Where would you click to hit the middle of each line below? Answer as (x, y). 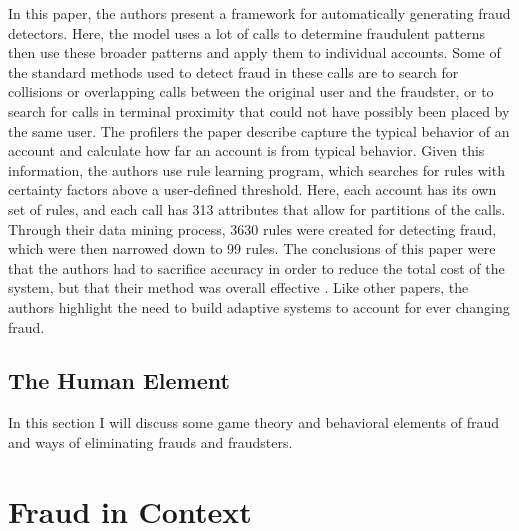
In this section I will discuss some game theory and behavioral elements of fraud (254, 422)
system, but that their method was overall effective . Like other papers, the (238, 287)
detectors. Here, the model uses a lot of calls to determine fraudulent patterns (246, 32)
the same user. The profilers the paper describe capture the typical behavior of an (259, 130)
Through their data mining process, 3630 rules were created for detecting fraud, (252, 228)
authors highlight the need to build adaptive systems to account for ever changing (259, 306)
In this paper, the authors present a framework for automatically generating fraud (259, 13)
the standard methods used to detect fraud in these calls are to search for (233, 71)
